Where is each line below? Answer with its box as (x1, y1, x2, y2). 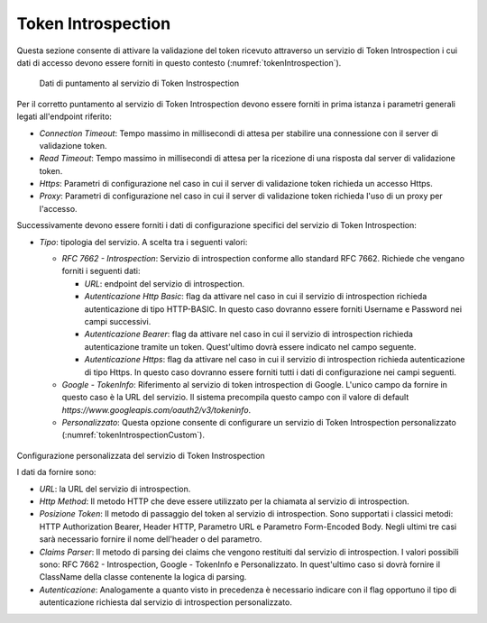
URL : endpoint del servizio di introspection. (84, 278, 245, 289)
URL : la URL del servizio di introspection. (39, 483, 191, 494)
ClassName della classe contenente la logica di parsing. (39, 572, 247, 582)
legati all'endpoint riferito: (16, 111, 113, 122)
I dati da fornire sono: (16, 467, 96, 478)
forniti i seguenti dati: (61, 266, 141, 277)
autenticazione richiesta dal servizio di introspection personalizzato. (39, 597, 293, 608)
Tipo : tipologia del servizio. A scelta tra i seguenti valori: (39, 236, 248, 247)
